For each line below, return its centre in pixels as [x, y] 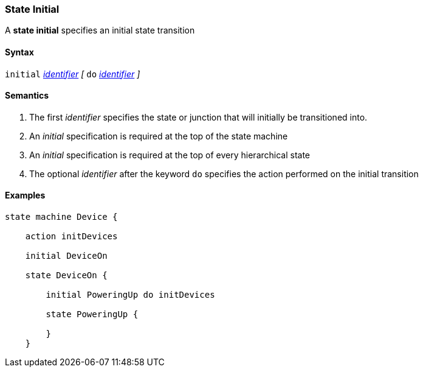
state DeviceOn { [66, 275]
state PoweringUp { [92, 314]
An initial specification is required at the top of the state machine [159, 136]
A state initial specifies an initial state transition [100, 30]
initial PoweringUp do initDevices [130, 295]
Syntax [19, 52]
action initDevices [71, 237]
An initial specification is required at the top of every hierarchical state [170, 155]
